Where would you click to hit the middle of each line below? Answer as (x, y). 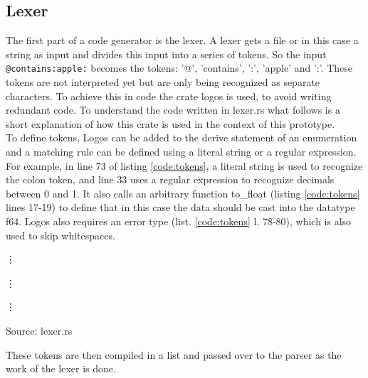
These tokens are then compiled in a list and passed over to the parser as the (174, 354)
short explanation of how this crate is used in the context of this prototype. (170, 123)
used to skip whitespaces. (61, 235)
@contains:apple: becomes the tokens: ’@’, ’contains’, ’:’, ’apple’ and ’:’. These (179, 68)
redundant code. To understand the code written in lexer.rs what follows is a (173, 110)
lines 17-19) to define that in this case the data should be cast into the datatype (180, 207)
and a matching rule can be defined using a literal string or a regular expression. (181, 152)
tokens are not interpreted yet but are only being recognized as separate (163, 82)
